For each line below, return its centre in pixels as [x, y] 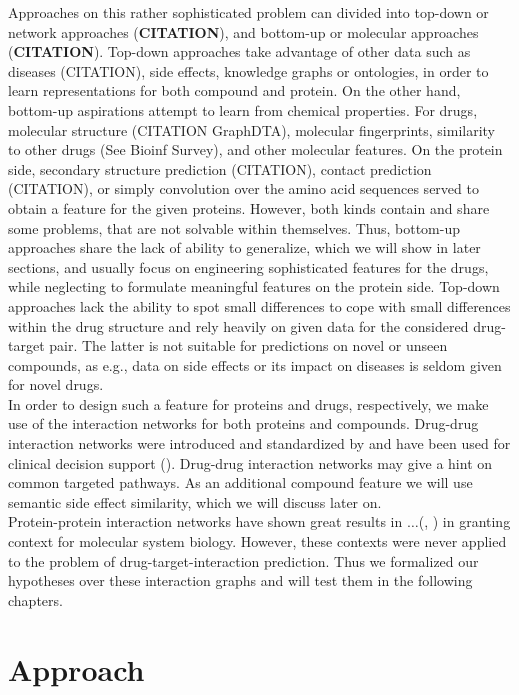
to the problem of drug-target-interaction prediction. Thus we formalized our [243, 560]
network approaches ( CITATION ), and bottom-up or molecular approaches [243, 31]
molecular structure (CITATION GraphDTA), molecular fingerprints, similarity [251, 129]
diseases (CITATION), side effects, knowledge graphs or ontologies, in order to [248, 70]
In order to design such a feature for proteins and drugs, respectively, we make [248, 403]
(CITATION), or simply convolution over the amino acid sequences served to [243, 188]
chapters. [35, 599]
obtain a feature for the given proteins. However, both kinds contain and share [249, 207]
